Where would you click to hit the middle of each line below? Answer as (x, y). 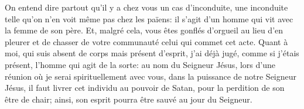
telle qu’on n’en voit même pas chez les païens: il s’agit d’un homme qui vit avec (149, 18)
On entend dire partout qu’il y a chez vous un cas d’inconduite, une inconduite (146, 7)
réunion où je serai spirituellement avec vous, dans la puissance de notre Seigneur (151, 76)
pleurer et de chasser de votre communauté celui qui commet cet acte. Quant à (146, 41)
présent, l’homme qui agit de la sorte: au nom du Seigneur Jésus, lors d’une (140, 64)
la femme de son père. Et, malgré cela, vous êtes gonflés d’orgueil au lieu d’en (144, 30)
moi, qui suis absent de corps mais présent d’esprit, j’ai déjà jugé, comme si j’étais (152, 53)
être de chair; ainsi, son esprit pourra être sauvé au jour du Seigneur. (129, 99)
